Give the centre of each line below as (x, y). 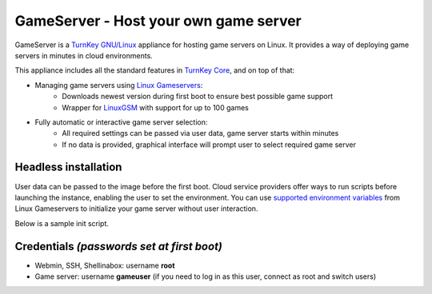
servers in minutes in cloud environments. (84, 55)
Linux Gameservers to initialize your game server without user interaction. (136, 209)
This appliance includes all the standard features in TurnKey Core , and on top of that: (155, 70)
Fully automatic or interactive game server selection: (121, 122)
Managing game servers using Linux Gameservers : (119, 85)
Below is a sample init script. (62, 223)
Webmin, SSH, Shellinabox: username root (105, 265)
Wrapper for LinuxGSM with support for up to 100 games (156, 107)
